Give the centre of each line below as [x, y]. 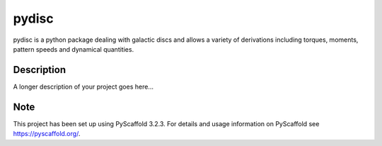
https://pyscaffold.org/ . [47, 134]
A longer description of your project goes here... [83, 86]
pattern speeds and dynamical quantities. [74, 49]
